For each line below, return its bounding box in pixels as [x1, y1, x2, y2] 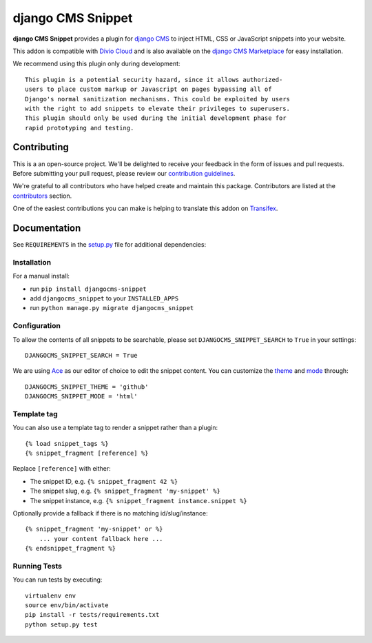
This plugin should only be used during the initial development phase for [25, 114, 287, 122]
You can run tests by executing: [12, 575, 103, 584]
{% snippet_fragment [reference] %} [25, 449, 149, 457]
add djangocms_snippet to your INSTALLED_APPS [30, 294, 179, 303]
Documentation [12, 222, 81, 234]
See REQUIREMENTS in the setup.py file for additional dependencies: [12, 241, 207, 249]
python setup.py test [25, 620, 98, 629]
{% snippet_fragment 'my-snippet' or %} [25, 525, 163, 533]
